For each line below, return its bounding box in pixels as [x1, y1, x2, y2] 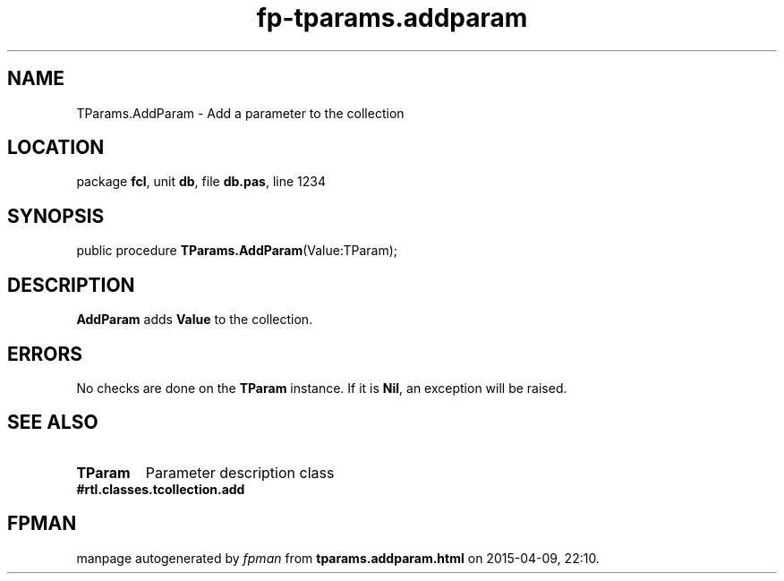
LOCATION [7, 136, 105, 159]
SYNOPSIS [7, 204, 105, 227]
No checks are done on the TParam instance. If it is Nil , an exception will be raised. [76, 380, 567, 396]
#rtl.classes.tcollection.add [76, 481, 245, 497]
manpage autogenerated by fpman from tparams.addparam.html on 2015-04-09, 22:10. [76, 550, 600, 566]
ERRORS [7, 342, 83, 365]
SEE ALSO [7, 411, 98, 434]
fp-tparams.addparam [256, 3, 528, 33]
